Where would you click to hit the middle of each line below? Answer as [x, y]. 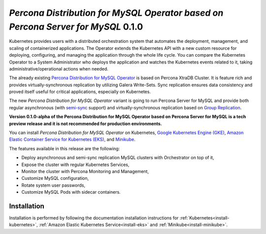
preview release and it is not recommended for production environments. [85, 124]
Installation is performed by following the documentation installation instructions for [94, 218]
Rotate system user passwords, [53, 185]
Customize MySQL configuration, [55, 178]
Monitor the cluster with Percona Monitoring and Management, [85, 171]
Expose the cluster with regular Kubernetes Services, [75, 165]
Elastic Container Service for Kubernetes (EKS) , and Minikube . [72, 139]
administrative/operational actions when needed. [59, 68]
